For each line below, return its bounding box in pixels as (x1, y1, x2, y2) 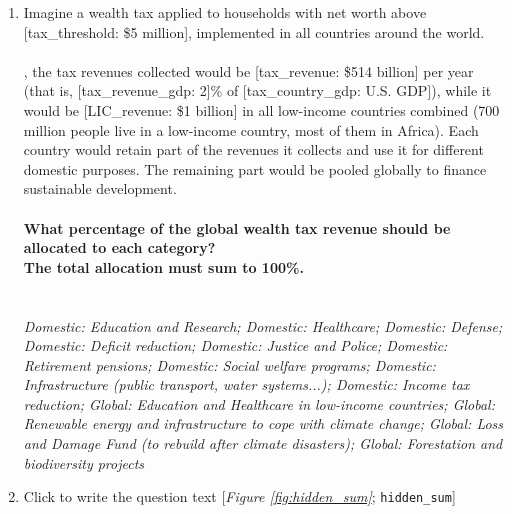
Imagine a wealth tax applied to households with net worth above (23, 2, 427, 22)
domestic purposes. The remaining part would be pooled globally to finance (23, 158, 487, 179)
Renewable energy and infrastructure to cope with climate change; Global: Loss (23, 413, 504, 434)
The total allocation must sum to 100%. (23, 256, 304, 277)
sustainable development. (23, 178, 177, 199)
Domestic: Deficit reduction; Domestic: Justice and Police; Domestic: (23, 335, 448, 356)
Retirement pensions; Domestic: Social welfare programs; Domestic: (23, 354, 436, 375)
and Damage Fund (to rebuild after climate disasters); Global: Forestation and (23, 433, 503, 454)
